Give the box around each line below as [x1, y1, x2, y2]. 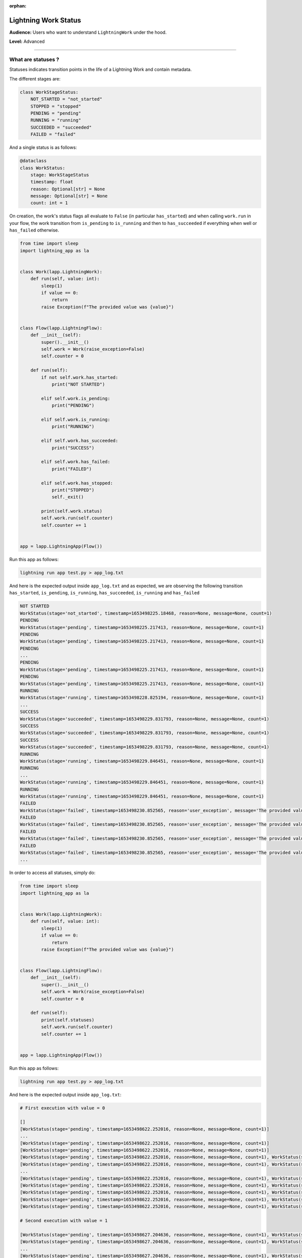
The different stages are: [9, 75, 61, 82]
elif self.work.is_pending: [41, 396, 111, 401]
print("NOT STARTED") [51, 381, 105, 387]
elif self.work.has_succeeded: [41, 438, 118, 444]
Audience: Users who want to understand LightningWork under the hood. [9, 29, 167, 35]
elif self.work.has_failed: [41, 459, 111, 465]
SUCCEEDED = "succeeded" [30, 124, 92, 130]
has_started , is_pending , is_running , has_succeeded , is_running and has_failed [9, 590, 200, 596]
